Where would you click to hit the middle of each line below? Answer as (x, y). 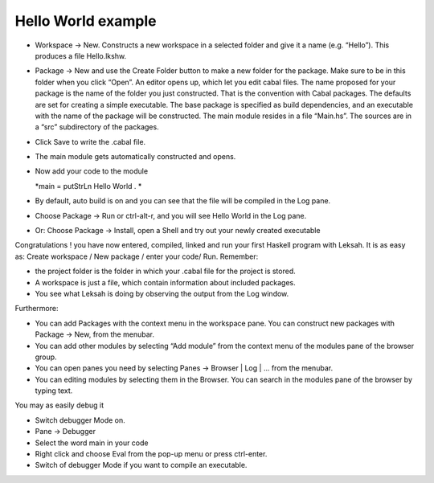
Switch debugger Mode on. (80, 420)
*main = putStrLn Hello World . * (88, 186)
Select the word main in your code (92, 443)
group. (46, 357)
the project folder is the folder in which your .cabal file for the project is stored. (166, 271)
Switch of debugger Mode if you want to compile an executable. (141, 465)
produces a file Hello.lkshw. (81, 55)
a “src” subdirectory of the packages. (97, 127)
